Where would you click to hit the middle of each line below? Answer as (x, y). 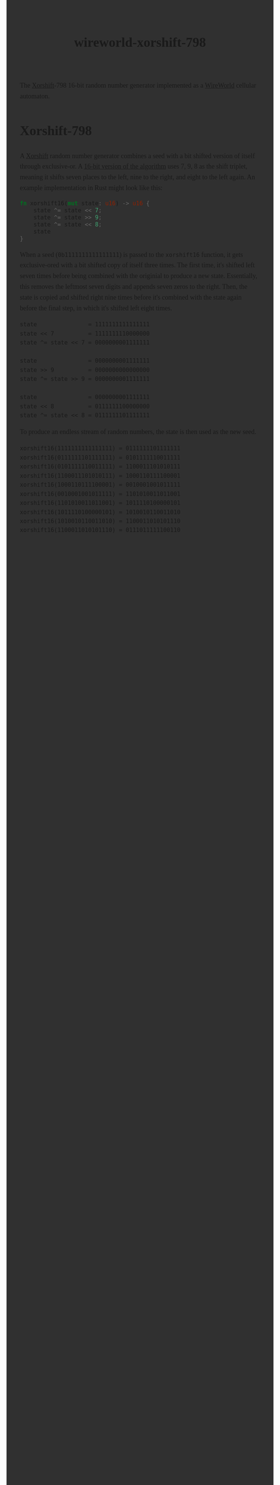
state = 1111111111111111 (85, 325)
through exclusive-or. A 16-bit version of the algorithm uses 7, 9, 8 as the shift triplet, (134, 166)
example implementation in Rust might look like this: (91, 188)
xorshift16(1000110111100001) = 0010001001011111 (100, 485)
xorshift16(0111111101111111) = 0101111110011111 (100, 458)
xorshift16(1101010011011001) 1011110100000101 (100, 503)
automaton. (35, 96)
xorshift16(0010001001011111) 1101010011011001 (100, 494)
